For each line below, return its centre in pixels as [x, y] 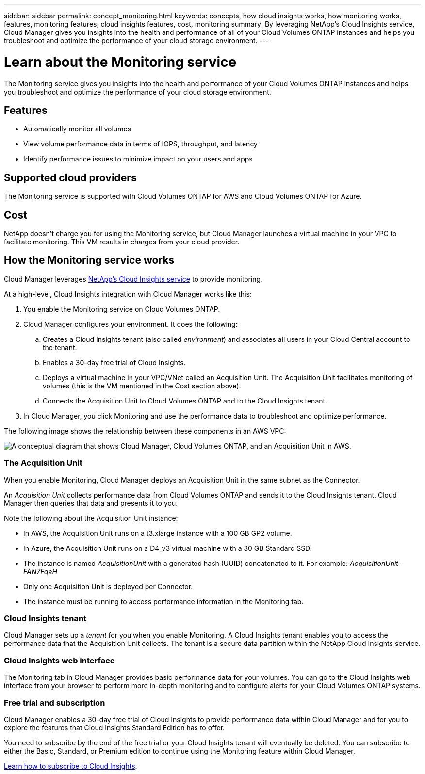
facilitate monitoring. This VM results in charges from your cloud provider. [122, 242]
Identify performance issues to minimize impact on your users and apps [138, 159]
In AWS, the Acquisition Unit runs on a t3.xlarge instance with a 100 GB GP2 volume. [158, 533]
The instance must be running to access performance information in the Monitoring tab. [163, 601]
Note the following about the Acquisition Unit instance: [91, 518]
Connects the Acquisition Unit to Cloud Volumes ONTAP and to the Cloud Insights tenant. [185, 401]
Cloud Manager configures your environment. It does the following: [131, 324]
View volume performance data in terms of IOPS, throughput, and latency [140, 144]
